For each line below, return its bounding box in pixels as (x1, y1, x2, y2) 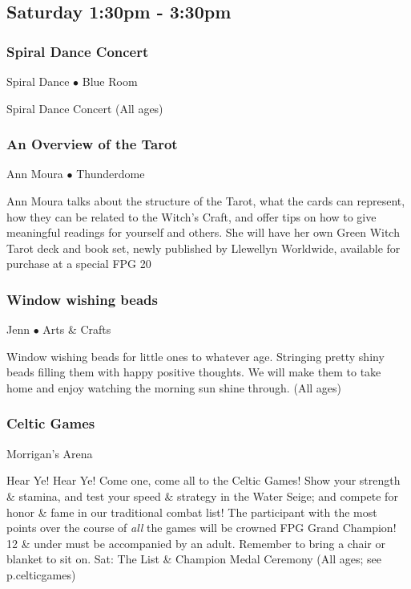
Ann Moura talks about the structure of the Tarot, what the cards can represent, (6, 193, 405, 209)
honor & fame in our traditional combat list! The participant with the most (6, 503, 377, 520)
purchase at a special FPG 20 (6, 255, 151, 272)
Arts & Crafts (42, 321, 111, 338)
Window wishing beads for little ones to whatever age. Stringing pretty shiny (6, 347, 385, 364)
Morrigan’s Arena (6, 445, 93, 461)
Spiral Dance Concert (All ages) (6, 100, 163, 116)
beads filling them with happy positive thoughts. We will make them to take (6, 364, 381, 380)
